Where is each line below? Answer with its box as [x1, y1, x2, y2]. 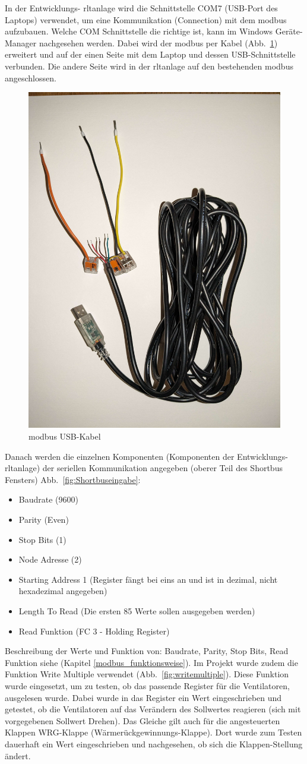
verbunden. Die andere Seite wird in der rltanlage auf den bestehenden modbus [5, 59, 293, 72]
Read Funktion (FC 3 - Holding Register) [18, 624, 170, 637]
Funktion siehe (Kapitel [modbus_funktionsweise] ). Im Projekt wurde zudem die [5, 656, 298, 668]
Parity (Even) [18, 513, 69, 526]
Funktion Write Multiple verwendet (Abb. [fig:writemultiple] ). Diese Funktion [5, 668, 289, 680]
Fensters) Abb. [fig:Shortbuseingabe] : [5, 473, 141, 485]
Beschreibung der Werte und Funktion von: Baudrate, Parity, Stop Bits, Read [5, 645, 289, 657]
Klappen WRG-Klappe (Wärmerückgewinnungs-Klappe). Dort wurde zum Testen [5, 726, 302, 738]
